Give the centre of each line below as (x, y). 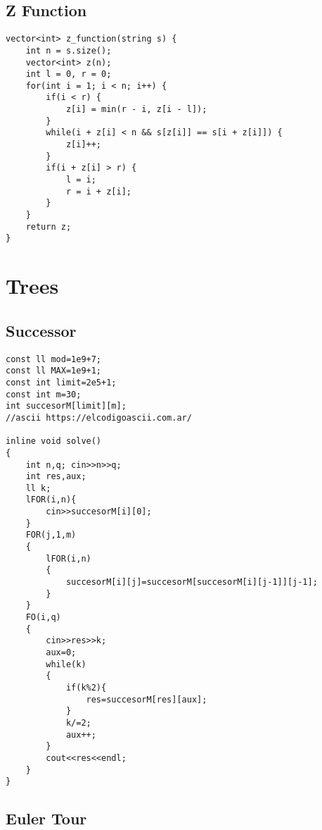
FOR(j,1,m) (51, 535)
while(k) (66, 664)
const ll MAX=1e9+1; (54, 371)
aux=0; (61, 652)
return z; (49, 227)
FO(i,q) (43, 618)
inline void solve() (54, 441)
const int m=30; (44, 394)
